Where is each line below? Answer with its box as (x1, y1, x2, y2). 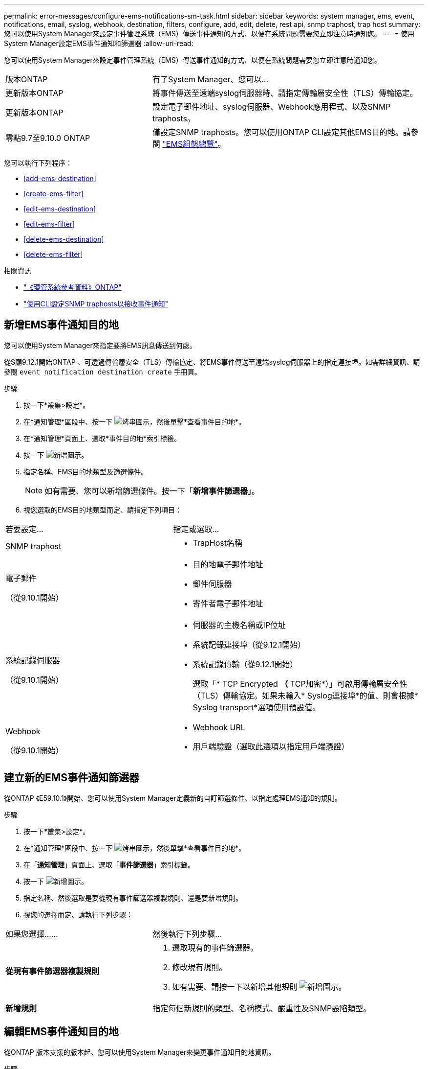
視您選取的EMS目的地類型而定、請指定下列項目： (23, 505, 182, 514)
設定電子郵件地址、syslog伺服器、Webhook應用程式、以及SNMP (152, 102, 391, 112)
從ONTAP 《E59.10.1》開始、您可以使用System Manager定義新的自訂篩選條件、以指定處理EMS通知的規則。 (4, 793, 342, 802)
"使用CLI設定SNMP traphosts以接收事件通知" (23, 300, 169, 308)
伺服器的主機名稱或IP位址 (193, 620, 286, 630)
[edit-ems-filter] (23, 220, 75, 228)
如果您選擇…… (5, 929, 58, 939)
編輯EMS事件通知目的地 (4, 1025, 119, 1038)
